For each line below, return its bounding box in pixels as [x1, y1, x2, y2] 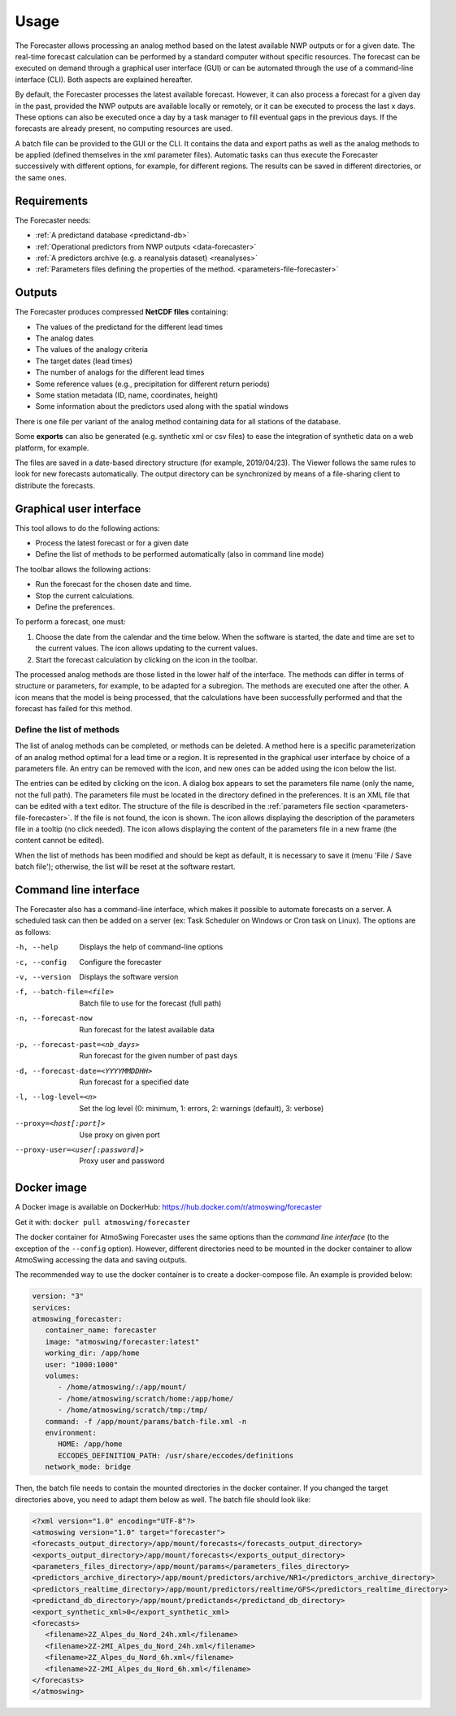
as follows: [15, 927, 52, 936]
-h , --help [15, 943, 59, 952]
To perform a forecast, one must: [15, 617, 126, 627]
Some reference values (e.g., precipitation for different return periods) [35, 379, 270, 389]
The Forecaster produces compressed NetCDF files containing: [15, 307, 228, 317]
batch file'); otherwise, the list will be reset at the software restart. [15, 862, 236, 871]
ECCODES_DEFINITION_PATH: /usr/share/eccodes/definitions [58, 1451, 294, 1460]
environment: [45, 1427, 98, 1437]
